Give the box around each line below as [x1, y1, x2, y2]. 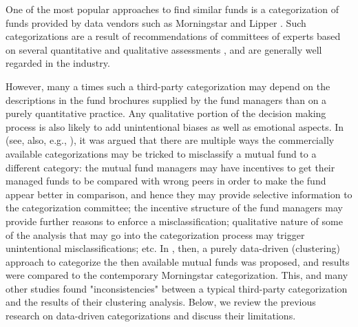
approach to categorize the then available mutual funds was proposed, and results [6, 254, 350, 268]
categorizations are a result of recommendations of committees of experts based [6, 29, 341, 43]
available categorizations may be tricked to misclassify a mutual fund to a [6, 146, 317, 160]
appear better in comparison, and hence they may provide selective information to [6, 187, 352, 201]
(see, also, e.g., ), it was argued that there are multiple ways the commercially [6, 133, 335, 147]
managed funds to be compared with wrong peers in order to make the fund [6, 173, 326, 188]
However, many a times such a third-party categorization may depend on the [6, 78, 330, 93]
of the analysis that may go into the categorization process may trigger [6, 227, 305, 242]
